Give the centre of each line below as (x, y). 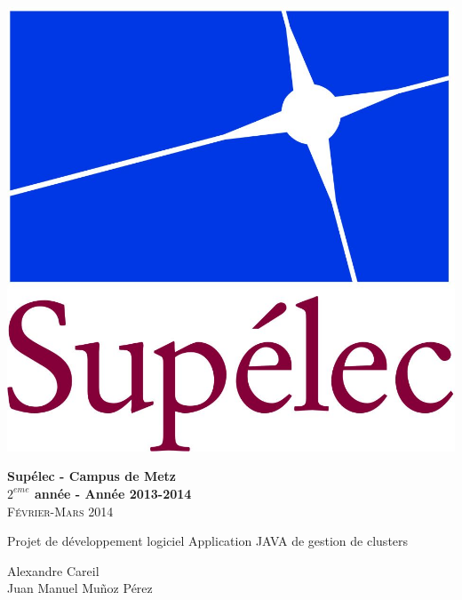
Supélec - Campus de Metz (92, 476)
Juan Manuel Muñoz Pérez (80, 588)
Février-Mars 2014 (60, 511)
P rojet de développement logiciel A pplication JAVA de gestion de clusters (208, 541)
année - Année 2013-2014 (113, 493)
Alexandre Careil (53, 570)
